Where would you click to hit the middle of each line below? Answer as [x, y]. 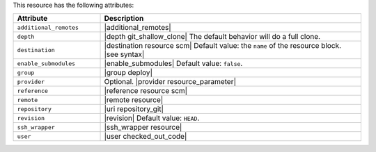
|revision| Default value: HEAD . [152, 118]
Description [124, 19]
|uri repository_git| [134, 109]
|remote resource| [134, 100]
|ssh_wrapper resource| [143, 127]
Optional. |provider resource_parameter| [170, 82]
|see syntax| [124, 54]
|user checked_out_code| [146, 137]
